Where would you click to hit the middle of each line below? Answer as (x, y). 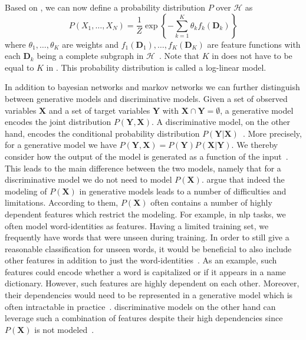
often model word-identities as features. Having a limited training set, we (137, 225)
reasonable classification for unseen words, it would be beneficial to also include (148, 248)
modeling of (26, 191)
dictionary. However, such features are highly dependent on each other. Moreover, (152, 283)
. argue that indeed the (243, 179)
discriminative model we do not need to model (88, 179)
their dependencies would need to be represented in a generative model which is (149, 295)
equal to (19, 67)
